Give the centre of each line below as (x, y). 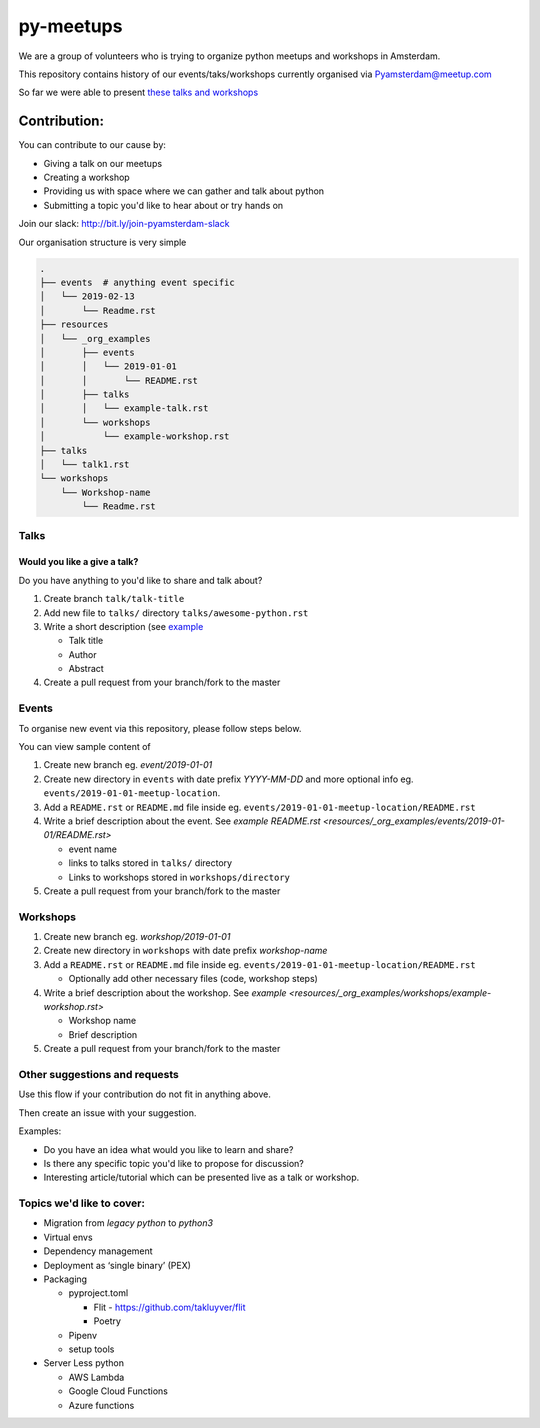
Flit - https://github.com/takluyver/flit (169, 1307)
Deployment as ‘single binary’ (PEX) (117, 1265)
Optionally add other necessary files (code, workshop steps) (193, 979)
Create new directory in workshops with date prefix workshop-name (185, 951)
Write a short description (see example (123, 626)
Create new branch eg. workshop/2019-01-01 (137, 937)
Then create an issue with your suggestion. (107, 1112)
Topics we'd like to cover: (81, 1203)
